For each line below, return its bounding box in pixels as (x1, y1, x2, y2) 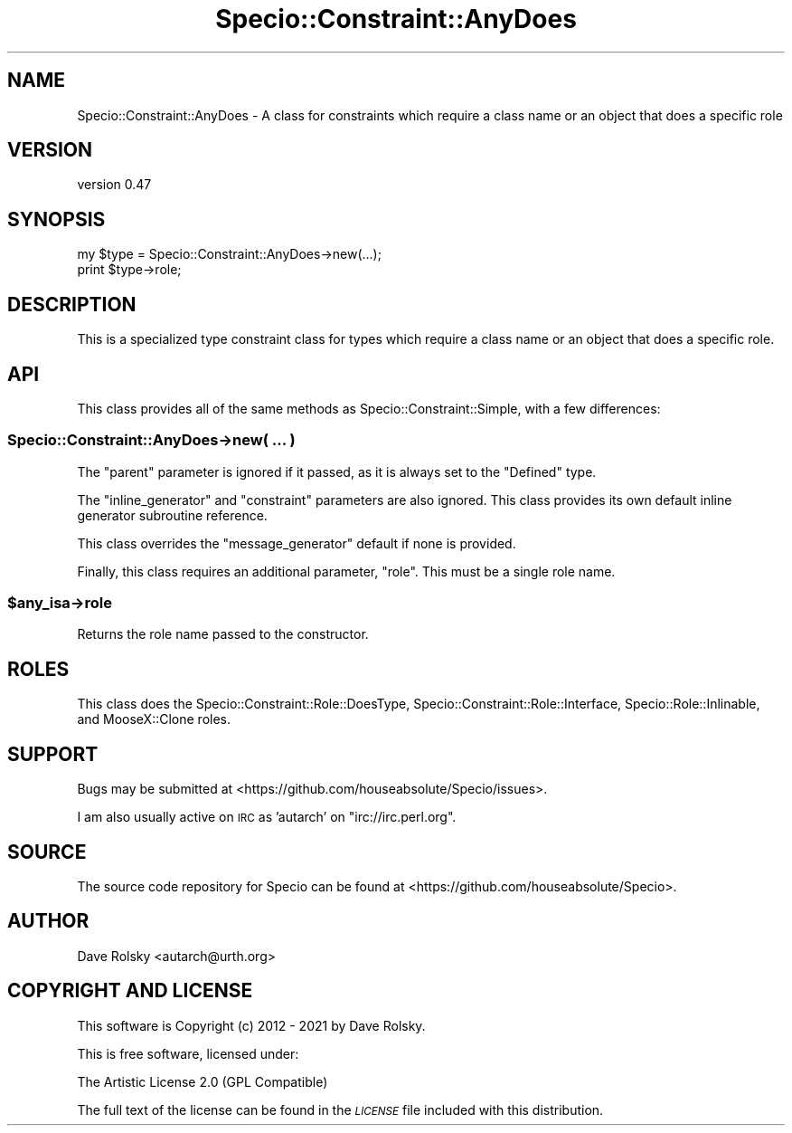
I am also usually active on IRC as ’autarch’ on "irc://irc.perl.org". (77, 809, 457, 825)
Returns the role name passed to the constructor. (77, 626, 369, 643)
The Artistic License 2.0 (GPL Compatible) (77, 1073, 328, 1090)
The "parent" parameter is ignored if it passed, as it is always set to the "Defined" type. (77, 463, 597, 480)
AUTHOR (7, 909, 90, 933)
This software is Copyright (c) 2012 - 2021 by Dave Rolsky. (77, 1017, 426, 1033)
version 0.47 (77, 176, 152, 193)
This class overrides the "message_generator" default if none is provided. (77, 535, 516, 551)
